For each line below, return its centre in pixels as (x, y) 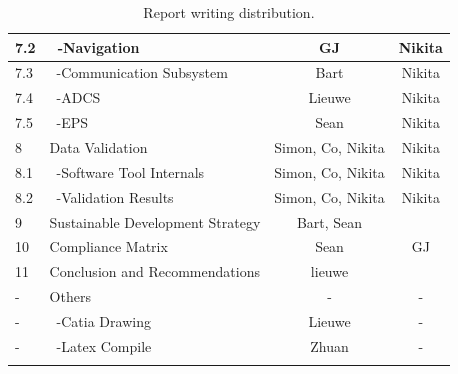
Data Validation (98, 146)
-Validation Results (115, 196)
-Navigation (98, 46)
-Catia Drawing (103, 320)
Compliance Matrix (108, 246)
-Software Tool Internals (130, 171)
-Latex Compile (104, 345)
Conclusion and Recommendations (154, 271)
